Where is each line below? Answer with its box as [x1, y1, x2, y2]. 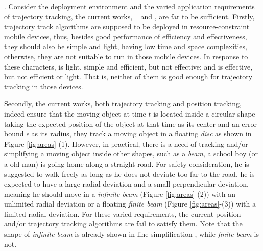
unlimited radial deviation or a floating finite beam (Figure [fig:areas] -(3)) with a [4, 198, 256, 209]
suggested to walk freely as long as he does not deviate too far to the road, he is [4, 168, 255, 179]
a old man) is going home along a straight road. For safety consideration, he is [4, 158, 249, 169]
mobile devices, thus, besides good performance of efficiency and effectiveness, [4, 31, 247, 41]
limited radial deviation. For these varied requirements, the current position [4, 208, 241, 219]
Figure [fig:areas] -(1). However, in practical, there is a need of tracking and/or [4, 138, 248, 149]
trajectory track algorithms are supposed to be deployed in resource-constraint [4, 21, 250, 32]
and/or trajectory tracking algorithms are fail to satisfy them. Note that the [4, 218, 243, 229]
